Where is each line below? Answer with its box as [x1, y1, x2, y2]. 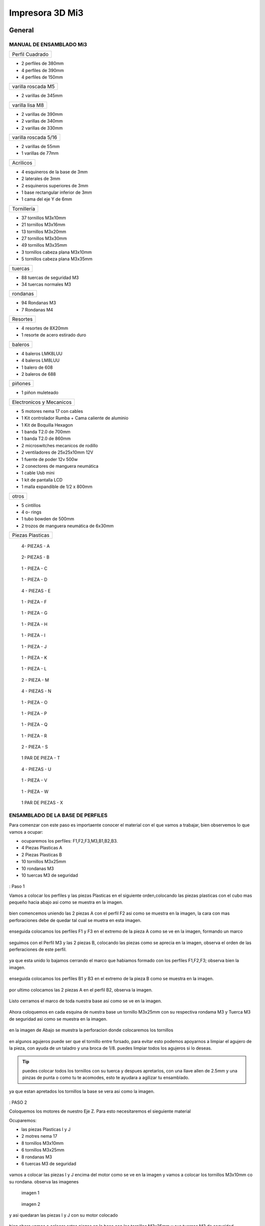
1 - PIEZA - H [21, 621, 48, 627]
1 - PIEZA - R [21, 733, 47, 739]
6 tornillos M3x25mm [21, 1147, 65, 1153]
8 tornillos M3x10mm [21, 1140, 64, 1146]
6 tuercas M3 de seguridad [21, 1161, 77, 1167]
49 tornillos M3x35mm [21, 242, 67, 248]
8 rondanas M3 [21, 1154, 53, 1160]
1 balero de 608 [21, 364, 53, 370]
